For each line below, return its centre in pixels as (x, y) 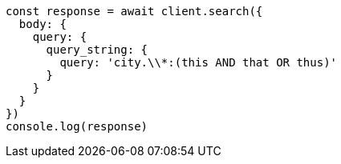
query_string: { (97, 50)
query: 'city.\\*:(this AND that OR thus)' (199, 62)
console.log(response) (77, 126)
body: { (43, 24)
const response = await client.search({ (134, 11)
